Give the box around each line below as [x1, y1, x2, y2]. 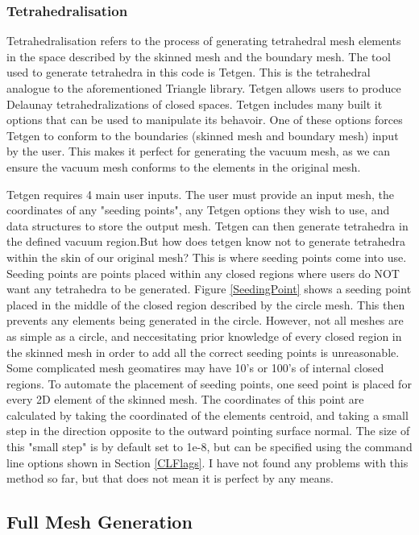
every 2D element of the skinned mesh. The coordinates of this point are [6, 391, 364, 408]
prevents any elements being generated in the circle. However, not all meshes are [6, 312, 404, 329]
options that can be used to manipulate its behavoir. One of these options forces [6, 111, 403, 128]
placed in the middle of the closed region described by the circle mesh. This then [6, 296, 405, 313]
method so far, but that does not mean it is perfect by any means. [6, 470, 334, 487]
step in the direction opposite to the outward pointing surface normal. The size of [6, 422, 410, 439]
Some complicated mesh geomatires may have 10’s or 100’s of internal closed [6, 359, 384, 376]
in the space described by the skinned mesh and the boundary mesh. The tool [6, 48, 391, 64]
